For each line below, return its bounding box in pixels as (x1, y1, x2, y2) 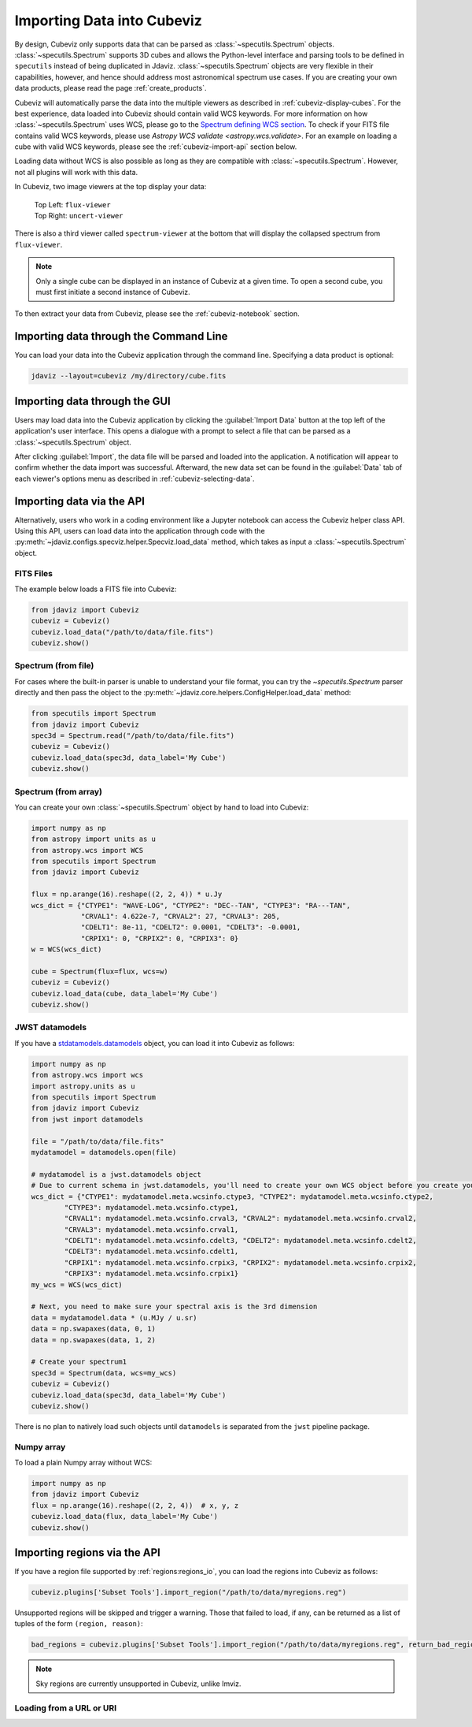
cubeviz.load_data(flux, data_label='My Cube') (31, 1512, 218, 1521)
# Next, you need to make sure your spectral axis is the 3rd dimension (31, 1302, 318, 1312)
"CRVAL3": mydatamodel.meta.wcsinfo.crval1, (64, 1225, 239, 1234)
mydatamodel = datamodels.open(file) (31, 1148, 177, 1156)
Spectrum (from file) (14, 661, 94, 672)
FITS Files (14, 568, 53, 579)
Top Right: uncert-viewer (34, 211, 124, 221)
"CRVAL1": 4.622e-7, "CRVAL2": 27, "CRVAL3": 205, (80, 911, 281, 921)
